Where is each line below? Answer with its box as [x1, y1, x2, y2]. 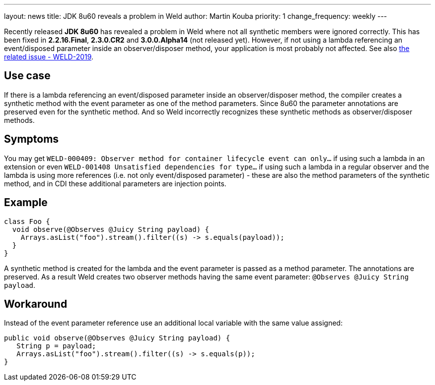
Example [4, 196, 48, 209]
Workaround [4, 297, 68, 310]
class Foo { [4, 217, 50, 225]
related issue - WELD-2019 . [4, 53, 94, 61]
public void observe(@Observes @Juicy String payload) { [4, 334, 230, 342]
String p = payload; [16, 342, 96, 350]
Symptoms [4, 133, 59, 146]
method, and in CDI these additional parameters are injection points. [4, 179, 226, 188]
